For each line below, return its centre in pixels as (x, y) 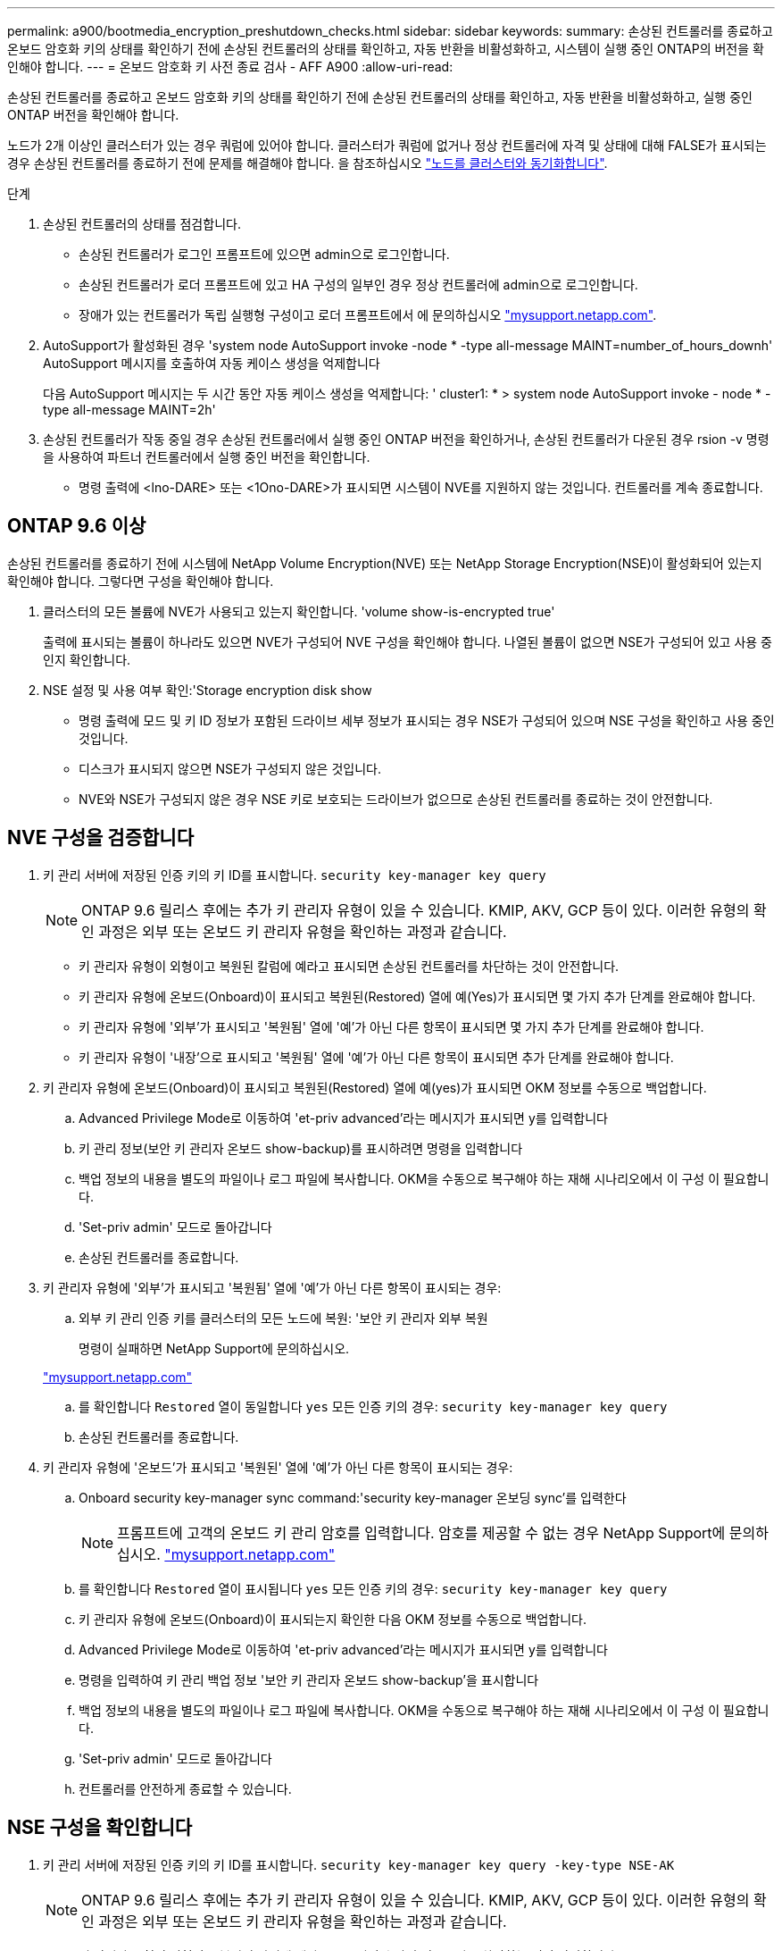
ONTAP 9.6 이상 (77, 526)
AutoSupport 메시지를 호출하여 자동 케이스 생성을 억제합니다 (212, 363)
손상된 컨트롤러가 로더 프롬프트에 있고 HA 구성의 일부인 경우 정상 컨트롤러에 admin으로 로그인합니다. (358, 285)
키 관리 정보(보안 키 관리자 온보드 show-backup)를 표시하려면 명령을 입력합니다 (301, 1148)
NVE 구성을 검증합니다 (100, 838)
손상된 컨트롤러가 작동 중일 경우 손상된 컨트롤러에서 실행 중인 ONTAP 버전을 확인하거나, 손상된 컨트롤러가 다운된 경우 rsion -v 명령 (406, 439)
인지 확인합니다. (87, 659)
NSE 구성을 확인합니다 (100, 1828)
